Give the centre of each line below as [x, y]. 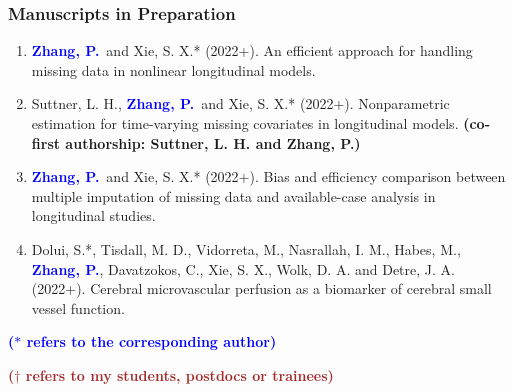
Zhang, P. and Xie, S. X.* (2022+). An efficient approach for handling [252, 50]
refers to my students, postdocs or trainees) [179, 374]
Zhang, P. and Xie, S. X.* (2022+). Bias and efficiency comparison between [268, 176]
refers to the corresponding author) [151, 341]
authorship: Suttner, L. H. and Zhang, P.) [213, 142]
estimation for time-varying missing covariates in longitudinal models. [245, 123]
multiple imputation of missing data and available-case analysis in [233, 195]
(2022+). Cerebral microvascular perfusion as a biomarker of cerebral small [261, 288]
